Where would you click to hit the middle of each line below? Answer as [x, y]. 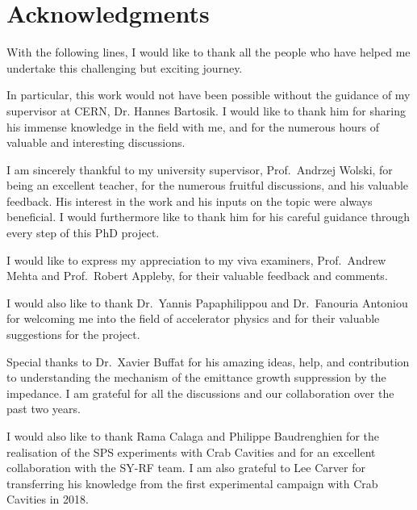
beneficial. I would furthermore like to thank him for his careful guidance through [208, 217]
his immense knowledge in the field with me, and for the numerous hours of [193, 126]
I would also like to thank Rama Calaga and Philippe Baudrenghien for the [193, 436]
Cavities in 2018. [48, 499]
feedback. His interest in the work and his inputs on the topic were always [190, 201]
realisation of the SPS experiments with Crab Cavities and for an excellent [191, 451]
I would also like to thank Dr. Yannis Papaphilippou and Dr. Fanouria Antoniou [207, 302]
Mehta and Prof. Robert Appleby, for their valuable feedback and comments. [197, 276]
